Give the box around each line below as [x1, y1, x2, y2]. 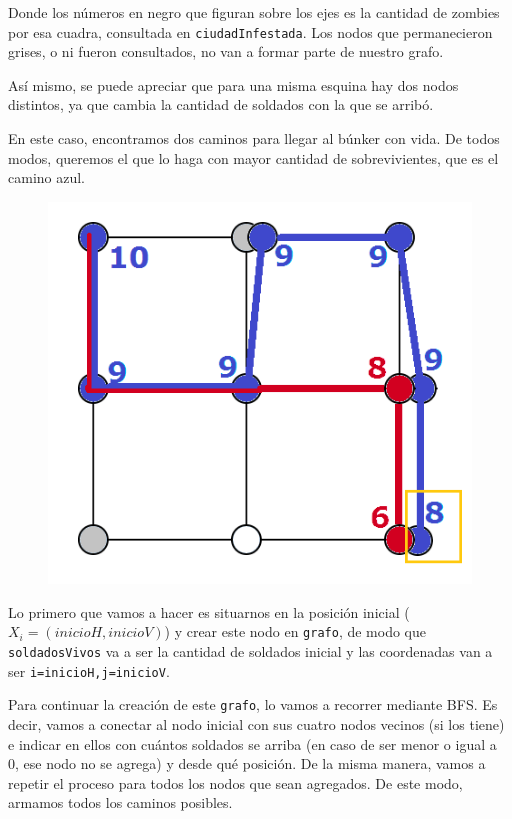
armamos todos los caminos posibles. [8, 792, 233, 813]
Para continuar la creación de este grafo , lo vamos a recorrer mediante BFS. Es [8, 694, 498, 715]
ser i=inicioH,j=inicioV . [8, 660, 170, 681]
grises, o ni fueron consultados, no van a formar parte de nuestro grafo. [8, 41, 444, 62]
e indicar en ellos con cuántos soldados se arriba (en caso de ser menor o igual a [8, 733, 497, 754]
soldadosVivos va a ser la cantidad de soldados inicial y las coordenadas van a [8, 640, 493, 661]
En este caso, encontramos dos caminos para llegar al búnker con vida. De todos [8, 128, 500, 149]
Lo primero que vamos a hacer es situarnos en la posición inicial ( [8, 601, 410, 622]
